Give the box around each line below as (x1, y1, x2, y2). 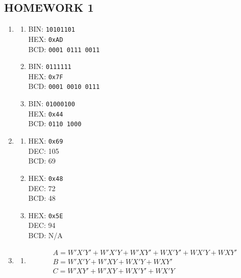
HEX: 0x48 (28, 172, 63, 183)
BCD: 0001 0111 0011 (28, 43, 100, 54)
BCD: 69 (28, 155, 56, 166)
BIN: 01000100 (28, 98, 75, 109)
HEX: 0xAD (28, 33, 63, 44)
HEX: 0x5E (28, 210, 63, 220)
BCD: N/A (28, 230, 63, 241)
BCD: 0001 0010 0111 (28, 81, 100, 91)
